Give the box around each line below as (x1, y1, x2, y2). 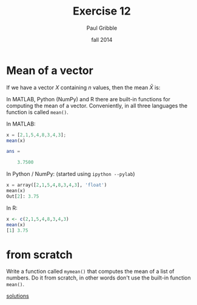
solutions (6, 292, 29, 300)
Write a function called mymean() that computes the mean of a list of (6, 268, 175, 275)
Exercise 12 (72, 4, 132, 18)
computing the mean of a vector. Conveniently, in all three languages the (6, 102, 188, 109)
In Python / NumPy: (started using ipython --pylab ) (6, 170, 135, 178)
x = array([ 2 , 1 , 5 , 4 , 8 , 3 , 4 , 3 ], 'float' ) (6, 182, 107, 189)
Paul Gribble (86, 24, 118, 32)
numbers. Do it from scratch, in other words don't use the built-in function (6, 274, 191, 281)
